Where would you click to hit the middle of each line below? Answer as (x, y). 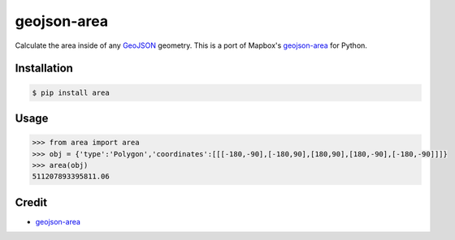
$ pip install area (71, 92)
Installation (44, 69)
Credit (31, 202)
